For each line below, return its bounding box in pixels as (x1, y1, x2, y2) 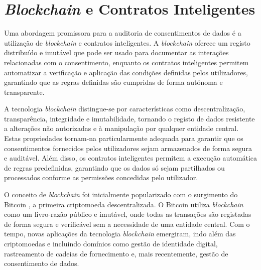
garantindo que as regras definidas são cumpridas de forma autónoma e (4, 77, 223, 87)
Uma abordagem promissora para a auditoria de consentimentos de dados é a (4, 28, 241, 38)
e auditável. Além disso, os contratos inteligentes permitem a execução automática (4, 153, 257, 163)
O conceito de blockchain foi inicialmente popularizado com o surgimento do (4, 189, 238, 200)
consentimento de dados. (4, 258, 79, 268)
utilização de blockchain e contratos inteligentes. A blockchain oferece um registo (4, 37, 250, 48)
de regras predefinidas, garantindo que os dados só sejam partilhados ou (4, 162, 225, 173)
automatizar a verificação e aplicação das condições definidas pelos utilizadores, (4, 67, 248, 77)
